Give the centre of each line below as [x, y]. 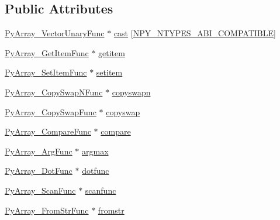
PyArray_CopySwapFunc [51, 111]
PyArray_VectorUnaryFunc [55, 33]
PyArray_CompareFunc [48, 131]
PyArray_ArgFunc [39, 151]
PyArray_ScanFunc [40, 190]
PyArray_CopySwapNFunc [54, 92]
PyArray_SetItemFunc [46, 72]
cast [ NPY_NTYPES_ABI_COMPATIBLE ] [195, 33]
